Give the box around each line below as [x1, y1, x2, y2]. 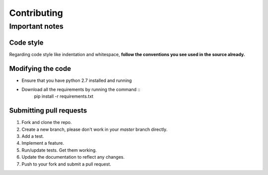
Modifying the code [9, 64, 71, 73]
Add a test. [21, 133, 44, 139]
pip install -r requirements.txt [34, 93, 94, 99]
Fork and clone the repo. [21, 119, 72, 125]
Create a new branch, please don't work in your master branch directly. [21, 126, 168, 132]
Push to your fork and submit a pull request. [21, 161, 111, 167]
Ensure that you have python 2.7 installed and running [21, 77, 132, 83]
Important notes [9, 22, 64, 31]
